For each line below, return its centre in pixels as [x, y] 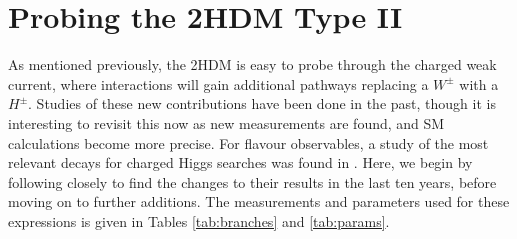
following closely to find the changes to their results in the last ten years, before [252, 181]
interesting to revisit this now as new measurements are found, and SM [226, 122]
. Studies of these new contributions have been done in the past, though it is [262, 103]
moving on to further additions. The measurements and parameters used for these [259, 201]
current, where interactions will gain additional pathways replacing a [218, 83]
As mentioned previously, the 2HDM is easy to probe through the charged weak [252, 64]
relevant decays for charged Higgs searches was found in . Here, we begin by [240, 162]
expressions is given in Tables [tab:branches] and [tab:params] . [199, 220]
